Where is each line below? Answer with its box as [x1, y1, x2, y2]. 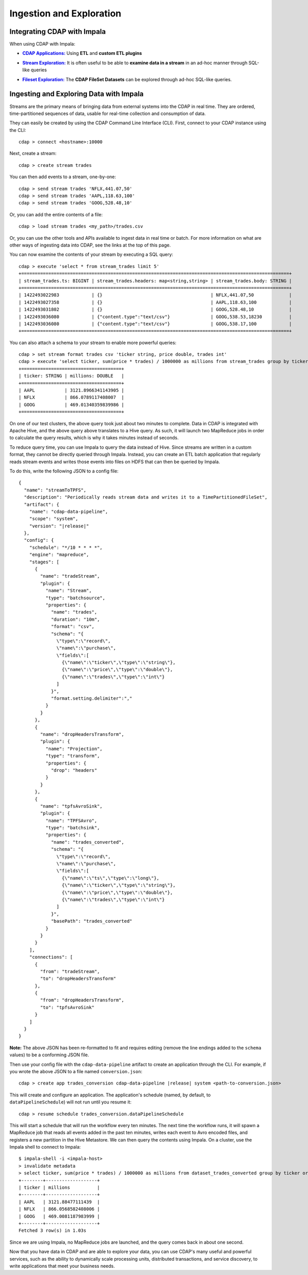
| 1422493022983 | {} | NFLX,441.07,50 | [18, 292, 292, 298]
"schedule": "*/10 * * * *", [29, 544, 103, 550]
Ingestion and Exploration [9, 8, 122, 19]
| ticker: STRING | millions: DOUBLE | [18, 373, 124, 379]
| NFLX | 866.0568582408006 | [18, 1206, 100, 1212]
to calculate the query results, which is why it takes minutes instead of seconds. [9, 434, 179, 441]
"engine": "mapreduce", [29, 552, 89, 558]
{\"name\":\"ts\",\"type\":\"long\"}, [62, 875, 160, 881]
